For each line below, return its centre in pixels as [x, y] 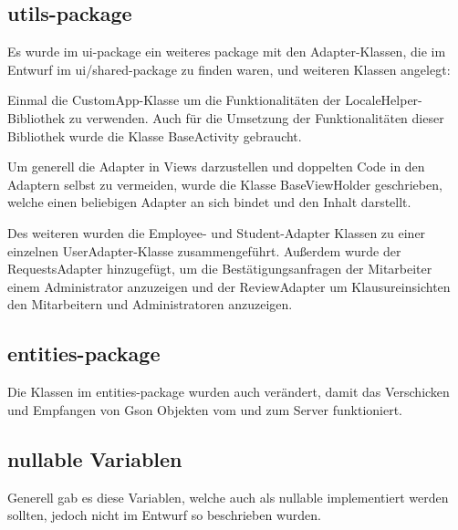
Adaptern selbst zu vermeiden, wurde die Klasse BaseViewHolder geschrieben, [225, 184]
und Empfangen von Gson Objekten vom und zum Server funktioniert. [205, 409]
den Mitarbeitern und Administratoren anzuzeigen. [150, 304]
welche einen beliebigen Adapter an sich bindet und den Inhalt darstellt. [209, 202]
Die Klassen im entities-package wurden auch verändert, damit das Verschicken [229, 392]
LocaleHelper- [384, 100]
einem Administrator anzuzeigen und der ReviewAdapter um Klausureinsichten [229, 286]
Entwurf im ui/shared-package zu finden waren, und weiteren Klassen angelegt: [229, 69]
